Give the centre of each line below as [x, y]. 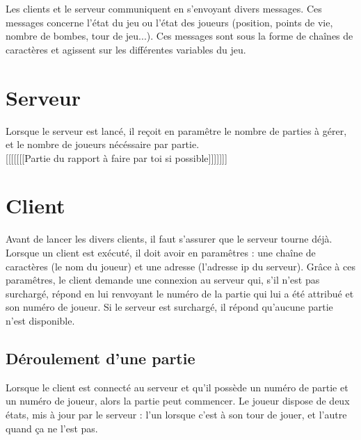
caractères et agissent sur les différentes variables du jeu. [126, 49]
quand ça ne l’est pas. [52, 428]
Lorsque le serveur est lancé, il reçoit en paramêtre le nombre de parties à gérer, [176, 130]
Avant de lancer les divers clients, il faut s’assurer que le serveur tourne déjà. [169, 239]
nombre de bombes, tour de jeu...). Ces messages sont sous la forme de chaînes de [179, 36]
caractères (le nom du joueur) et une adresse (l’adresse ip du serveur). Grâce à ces [180, 266]
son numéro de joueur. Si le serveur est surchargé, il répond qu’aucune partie [169, 307]
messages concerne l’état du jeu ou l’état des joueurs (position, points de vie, [169, 22]
